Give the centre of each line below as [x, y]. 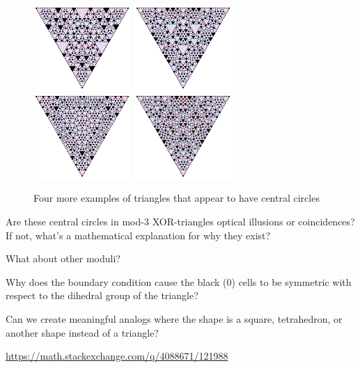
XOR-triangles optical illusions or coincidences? [253, 221]
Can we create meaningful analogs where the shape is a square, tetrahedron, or [174, 318]
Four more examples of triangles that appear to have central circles [177, 198]
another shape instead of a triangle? [82, 332]
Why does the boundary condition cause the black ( [116, 281]
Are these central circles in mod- [75, 221]
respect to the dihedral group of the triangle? [102, 295]
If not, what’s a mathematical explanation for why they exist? [138, 235]
